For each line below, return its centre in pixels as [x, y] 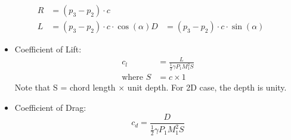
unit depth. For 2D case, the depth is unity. [207, 87]
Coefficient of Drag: [50, 108]
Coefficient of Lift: [48, 49]
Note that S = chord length [65, 87]
